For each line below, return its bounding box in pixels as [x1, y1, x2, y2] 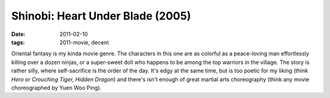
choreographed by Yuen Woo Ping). [11, 84, 102, 91]
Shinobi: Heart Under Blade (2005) [11, 9, 191, 23]
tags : [11, 38, 25, 46]
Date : [11, 30, 26, 38]
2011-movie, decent [59, 38, 109, 46]
